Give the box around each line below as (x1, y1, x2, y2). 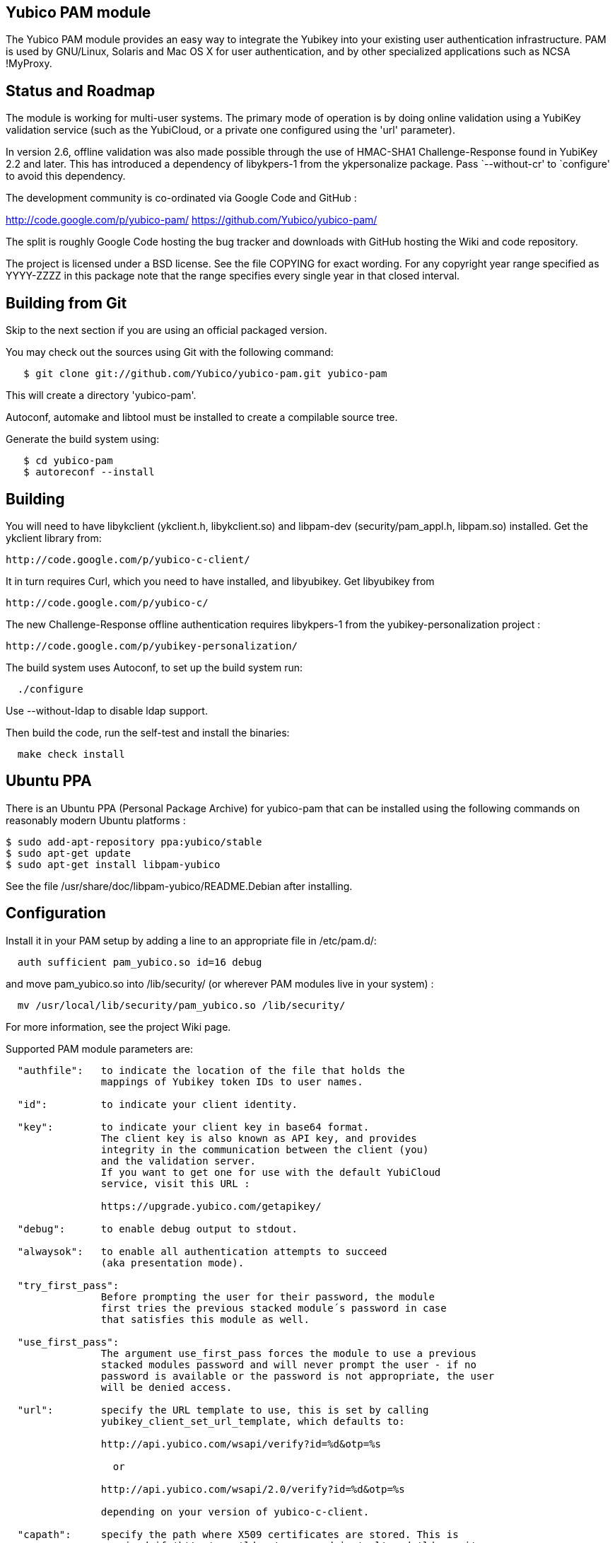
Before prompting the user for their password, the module (100, 1290, 435, 1302)
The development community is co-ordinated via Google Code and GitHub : (6, 192, 357, 204)
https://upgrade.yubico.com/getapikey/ (100, 1200, 322, 1212)
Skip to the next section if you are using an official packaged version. (6, 324, 327, 337)
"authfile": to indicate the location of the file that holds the (17, 1064, 405, 1076)
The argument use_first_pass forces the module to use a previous (100, 1347, 476, 1359)
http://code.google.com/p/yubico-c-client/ (6, 553, 250, 565)
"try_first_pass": (17, 1279, 119, 1291)
